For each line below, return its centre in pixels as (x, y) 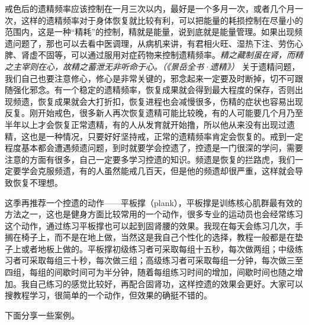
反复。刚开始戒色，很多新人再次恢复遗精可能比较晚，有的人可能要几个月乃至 (154, 113)
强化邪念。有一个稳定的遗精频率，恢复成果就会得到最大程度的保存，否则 (154, 90)
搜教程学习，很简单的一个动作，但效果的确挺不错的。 (108, 295)
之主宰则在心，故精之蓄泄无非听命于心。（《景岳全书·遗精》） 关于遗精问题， (152, 66)
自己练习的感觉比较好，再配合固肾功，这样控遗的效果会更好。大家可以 (166, 283)
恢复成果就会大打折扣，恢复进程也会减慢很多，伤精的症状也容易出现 (170, 101)
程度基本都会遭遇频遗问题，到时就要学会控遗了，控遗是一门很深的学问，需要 (154, 148)
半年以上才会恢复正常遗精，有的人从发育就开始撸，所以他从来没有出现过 (146, 124)
